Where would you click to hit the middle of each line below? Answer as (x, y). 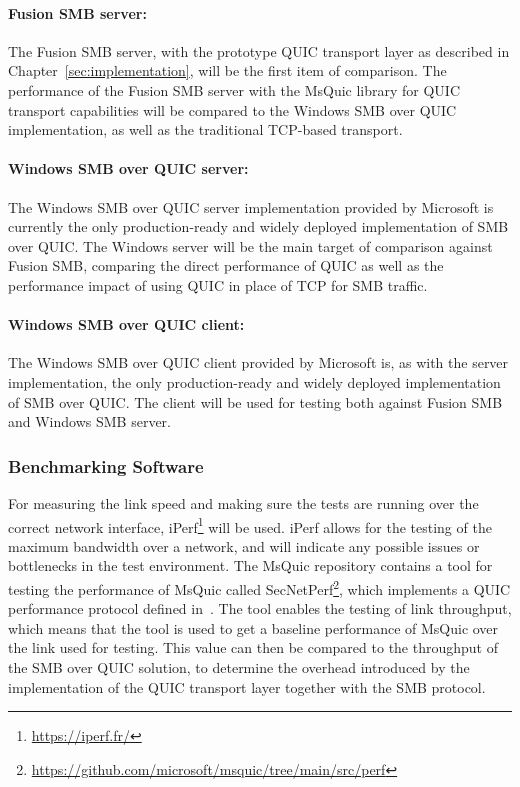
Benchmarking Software (106, 465)
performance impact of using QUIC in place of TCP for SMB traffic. (218, 284)
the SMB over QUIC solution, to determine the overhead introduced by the (239, 666)
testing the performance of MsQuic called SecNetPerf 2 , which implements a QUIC (259, 587)
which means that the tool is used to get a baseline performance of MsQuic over (253, 627)
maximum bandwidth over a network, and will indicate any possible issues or (244, 545)
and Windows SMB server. (89, 421)
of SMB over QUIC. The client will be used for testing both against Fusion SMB (255, 401)
